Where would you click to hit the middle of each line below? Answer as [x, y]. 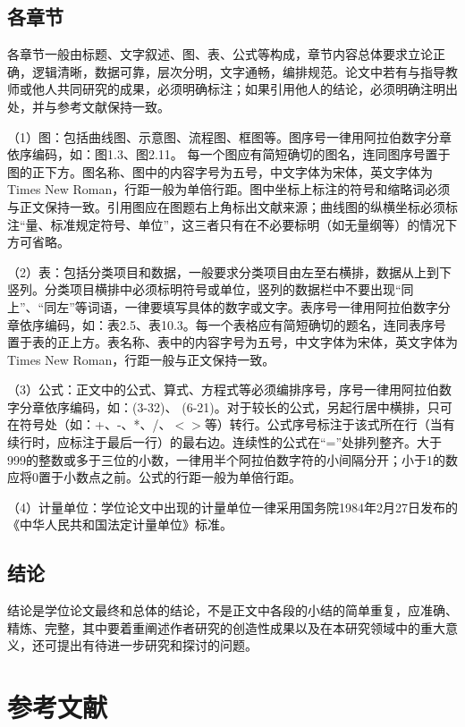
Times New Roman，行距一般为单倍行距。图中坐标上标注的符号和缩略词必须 [229, 189]
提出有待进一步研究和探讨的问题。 [157, 645]
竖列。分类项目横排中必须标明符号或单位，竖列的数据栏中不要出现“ [204, 289]
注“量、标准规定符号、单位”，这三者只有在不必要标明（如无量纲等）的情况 [226, 224]
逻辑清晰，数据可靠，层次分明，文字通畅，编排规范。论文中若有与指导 [238, 71]
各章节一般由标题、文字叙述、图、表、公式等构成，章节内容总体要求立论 [220, 54]
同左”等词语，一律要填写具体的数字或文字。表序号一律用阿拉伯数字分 [247, 306]
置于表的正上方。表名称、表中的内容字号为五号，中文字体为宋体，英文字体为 [232, 342]
